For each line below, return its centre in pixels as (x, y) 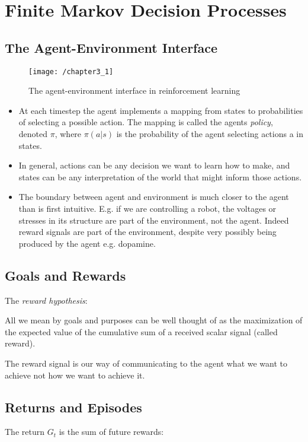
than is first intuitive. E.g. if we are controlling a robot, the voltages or (147, 208)
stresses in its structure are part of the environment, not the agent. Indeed (154, 220)
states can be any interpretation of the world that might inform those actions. (160, 177)
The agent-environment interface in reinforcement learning (134, 90)
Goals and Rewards (65, 275)
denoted (33, 134)
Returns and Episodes (73, 407)
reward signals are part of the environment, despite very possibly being (147, 232)
